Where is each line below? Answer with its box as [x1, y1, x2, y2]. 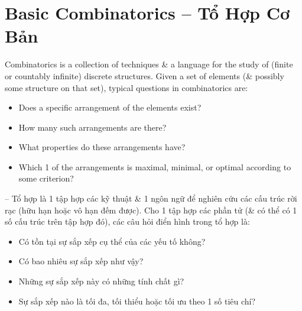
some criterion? [18, 172, 74, 184]
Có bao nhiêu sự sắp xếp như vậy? [18, 255, 144, 267]
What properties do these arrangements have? [18, 141, 186, 153]
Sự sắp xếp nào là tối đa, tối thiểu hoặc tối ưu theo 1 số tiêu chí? [18, 294, 256, 307]
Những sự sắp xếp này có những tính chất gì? [18, 275, 184, 287]
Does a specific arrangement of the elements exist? [18, 101, 202, 114]
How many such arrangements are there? [18, 121, 167, 133]
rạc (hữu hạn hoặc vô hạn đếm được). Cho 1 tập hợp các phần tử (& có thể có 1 [5, 203, 297, 216]
